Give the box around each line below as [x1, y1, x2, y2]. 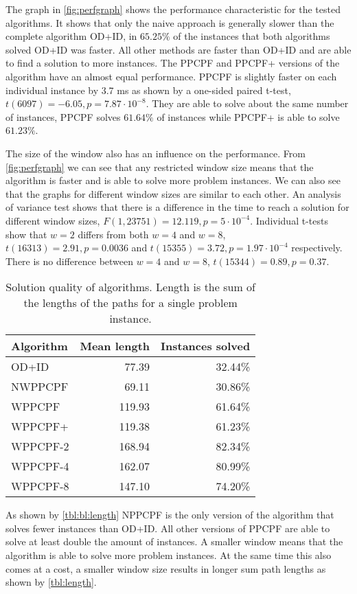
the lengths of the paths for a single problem [23, 295, 238, 311]
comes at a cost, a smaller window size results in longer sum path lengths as [5, 561, 326, 575]
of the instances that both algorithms [173, 29, 330, 43]
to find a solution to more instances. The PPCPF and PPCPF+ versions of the [5, 56, 340, 70]
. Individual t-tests [250, 213, 328, 227]
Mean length [80, 338, 150, 354]
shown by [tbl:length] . [5, 575, 97, 589]
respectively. [291, 240, 343, 255]
